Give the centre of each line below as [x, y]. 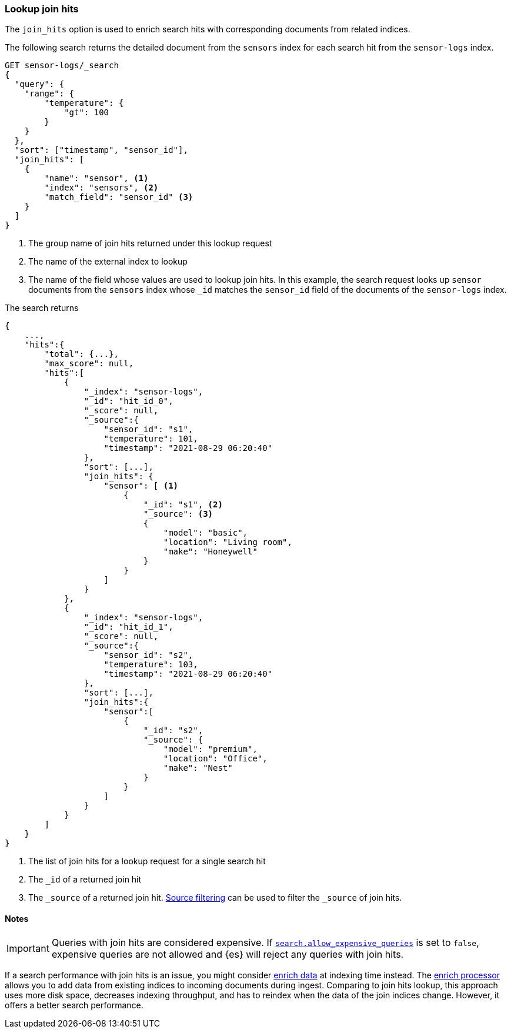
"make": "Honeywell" [210, 552]
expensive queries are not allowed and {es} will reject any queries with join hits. [228, 954]
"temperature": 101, [151, 439]
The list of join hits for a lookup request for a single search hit [147, 861]
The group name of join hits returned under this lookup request [150, 243]
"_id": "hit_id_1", [128, 627]
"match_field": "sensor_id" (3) [119, 197]
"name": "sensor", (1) [96, 178]
